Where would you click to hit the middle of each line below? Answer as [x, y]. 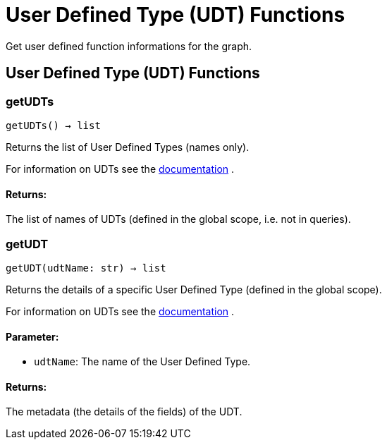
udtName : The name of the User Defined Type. [142, 362]
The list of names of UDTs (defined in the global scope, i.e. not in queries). [178, 219]
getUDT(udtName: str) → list [86, 268]
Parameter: [32, 336]
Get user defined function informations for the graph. [129, 46]
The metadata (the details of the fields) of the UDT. [124, 412]
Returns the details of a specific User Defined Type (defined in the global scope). [194, 289]
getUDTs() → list [53, 125]
